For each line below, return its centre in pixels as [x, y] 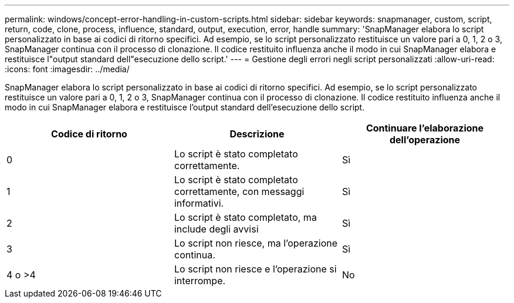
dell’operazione [425, 140]
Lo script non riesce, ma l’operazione [256, 243]
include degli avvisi [216, 229]
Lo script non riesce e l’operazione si [255, 269]
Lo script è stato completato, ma [245, 217]
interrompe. [200, 281]
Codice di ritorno [89, 134]
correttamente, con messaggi [239, 191]
